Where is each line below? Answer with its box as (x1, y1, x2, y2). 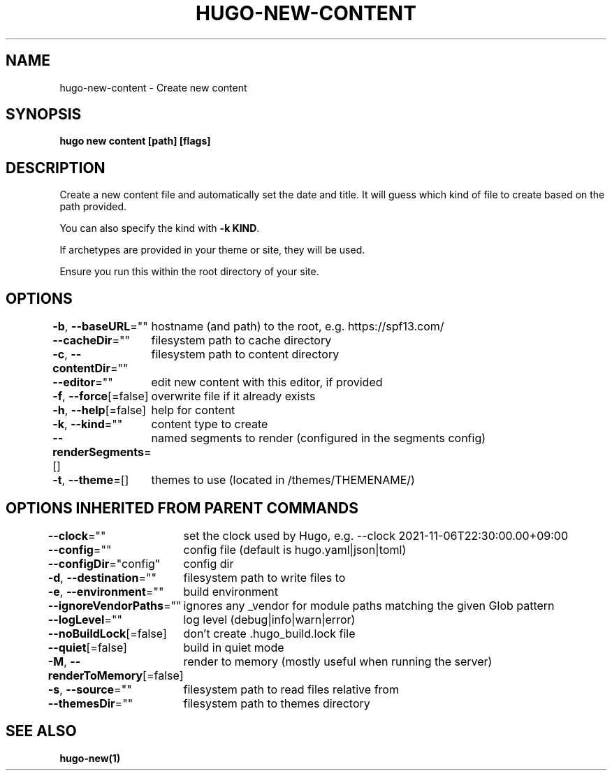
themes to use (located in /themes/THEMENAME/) (151, 473, 415, 488)
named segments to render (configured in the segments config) (151, 431, 486, 446)
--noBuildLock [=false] (48, 626, 167, 640)
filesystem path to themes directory (183, 696, 370, 710)
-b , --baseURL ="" (52, 319, 148, 334)
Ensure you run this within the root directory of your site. (59, 265, 319, 278)
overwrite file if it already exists (151, 389, 316, 404)
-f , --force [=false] (52, 389, 149, 404)
